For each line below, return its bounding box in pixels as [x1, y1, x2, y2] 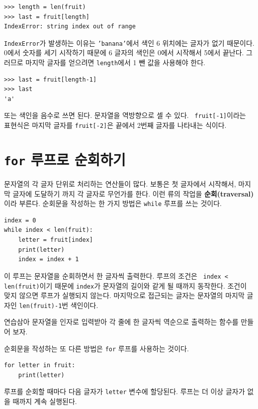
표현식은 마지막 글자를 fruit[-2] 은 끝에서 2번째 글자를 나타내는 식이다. [4, 120, 227, 130]
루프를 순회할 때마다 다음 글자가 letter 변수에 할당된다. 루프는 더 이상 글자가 [4, 386, 245, 397]
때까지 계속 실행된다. [12, 396, 77, 407]
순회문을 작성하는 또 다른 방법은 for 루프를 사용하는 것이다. [4, 343, 189, 353]
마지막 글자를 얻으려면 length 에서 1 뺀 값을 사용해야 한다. [25, 57, 205, 68]
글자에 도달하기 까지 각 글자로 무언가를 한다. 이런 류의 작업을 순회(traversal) [12, 188, 254, 199]
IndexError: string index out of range [4, 23, 136, 30]
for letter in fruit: [4, 362, 76, 369]
